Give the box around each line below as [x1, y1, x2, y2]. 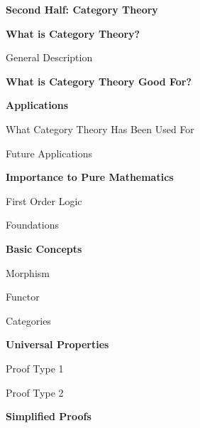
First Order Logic [6, 193, 82, 208]
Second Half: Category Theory [6, 2, 158, 16]
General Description [6, 50, 93, 65]
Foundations [6, 217, 59, 232]
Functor [6, 289, 40, 304]
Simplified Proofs [6, 409, 91, 424]
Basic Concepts [6, 241, 82, 256]
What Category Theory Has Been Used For [6, 121, 194, 136]
